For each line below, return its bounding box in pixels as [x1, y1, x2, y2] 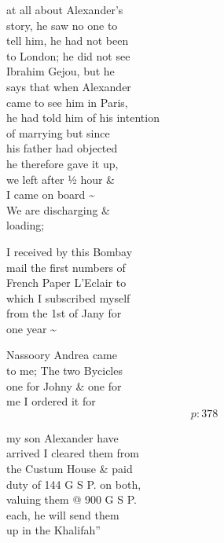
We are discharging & [6, 201, 110, 218]
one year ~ [6, 320, 57, 336]
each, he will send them [6, 506, 119, 523]
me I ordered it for [6, 393, 96, 409]
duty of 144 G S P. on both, [6, 475, 141, 492]
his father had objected [6, 140, 118, 156]
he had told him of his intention [6, 109, 160, 126]
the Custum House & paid [6, 460, 133, 477]
